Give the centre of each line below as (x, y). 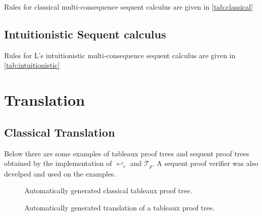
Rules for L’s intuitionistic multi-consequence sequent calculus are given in (120, 55)
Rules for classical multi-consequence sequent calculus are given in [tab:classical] (129, 7)
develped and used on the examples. (60, 173)
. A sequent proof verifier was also (205, 163)
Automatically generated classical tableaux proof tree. (108, 190)
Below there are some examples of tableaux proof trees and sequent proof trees (127, 153)
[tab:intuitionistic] (32, 65)
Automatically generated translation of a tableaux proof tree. (120, 207)
